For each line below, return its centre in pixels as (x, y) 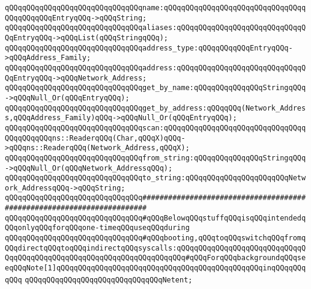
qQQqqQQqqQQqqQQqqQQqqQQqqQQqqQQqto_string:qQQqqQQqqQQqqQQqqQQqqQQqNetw (155, 178)
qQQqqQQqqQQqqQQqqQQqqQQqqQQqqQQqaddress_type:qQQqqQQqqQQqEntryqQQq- (149, 48)
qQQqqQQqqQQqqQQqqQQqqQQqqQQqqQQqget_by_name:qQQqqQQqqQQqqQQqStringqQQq (155, 88)
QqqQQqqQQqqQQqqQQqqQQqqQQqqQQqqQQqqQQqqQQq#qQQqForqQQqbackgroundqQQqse (155, 258)
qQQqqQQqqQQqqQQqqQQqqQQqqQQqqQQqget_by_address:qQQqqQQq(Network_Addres (155, 108)
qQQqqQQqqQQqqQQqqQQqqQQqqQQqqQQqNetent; (109, 280)
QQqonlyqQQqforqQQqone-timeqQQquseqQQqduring (97, 228)
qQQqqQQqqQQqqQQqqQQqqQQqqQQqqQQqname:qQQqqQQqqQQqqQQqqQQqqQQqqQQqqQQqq (155, 8)
